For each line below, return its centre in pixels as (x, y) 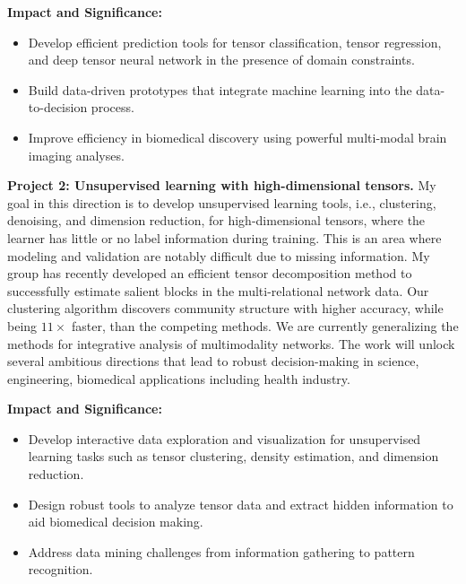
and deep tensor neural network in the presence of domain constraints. (221, 60)
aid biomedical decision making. (116, 522)
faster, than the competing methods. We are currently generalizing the (265, 325)
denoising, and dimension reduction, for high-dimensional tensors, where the (216, 220)
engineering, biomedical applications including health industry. (179, 378)
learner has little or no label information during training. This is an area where (224, 237)
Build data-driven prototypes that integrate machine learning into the (220, 89)
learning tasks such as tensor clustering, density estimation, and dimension (233, 456)
